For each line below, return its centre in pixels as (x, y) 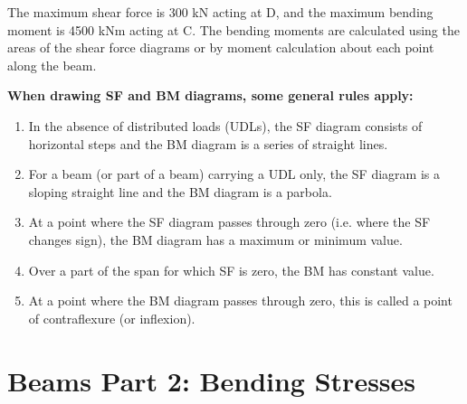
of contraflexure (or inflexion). (112, 318)
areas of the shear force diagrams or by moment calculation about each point (221, 47)
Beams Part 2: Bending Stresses (212, 380)
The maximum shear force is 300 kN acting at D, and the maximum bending (220, 12)
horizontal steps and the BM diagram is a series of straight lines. (208, 143)
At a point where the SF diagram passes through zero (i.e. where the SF (229, 222)
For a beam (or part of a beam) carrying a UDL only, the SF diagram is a (234, 174)
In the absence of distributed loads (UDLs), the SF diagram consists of (225, 125)
